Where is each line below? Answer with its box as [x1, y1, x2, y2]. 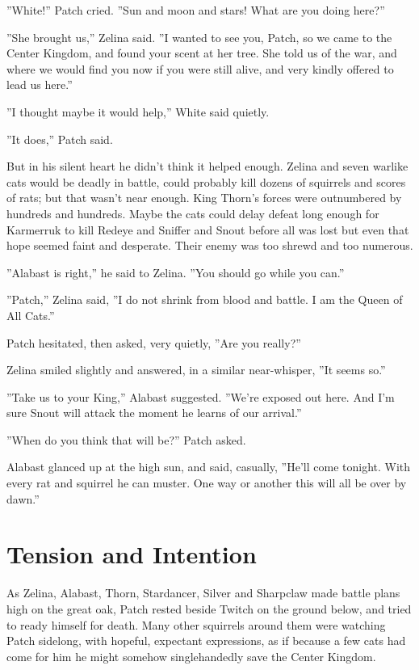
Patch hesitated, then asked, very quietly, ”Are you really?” [6, 334, 301, 351]
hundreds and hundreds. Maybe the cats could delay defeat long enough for [6, 204, 379, 221]
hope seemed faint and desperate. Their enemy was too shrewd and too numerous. [6, 237, 413, 254]
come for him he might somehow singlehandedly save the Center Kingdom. [6, 647, 376, 664]
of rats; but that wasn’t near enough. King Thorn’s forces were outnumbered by [6, 189, 402, 206]
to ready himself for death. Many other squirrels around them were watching [6, 616, 386, 633]
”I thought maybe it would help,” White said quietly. [6, 103, 270, 120]
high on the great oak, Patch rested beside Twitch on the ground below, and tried [6, 600, 412, 617]
